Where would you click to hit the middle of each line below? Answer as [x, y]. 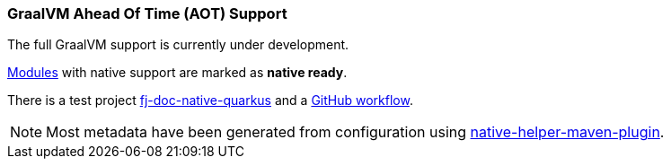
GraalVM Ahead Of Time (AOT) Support [147, 13]
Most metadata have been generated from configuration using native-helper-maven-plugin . [355, 132]
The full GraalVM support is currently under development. [178, 45]
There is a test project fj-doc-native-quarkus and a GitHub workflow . [210, 100]
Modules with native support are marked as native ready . [177, 73]
